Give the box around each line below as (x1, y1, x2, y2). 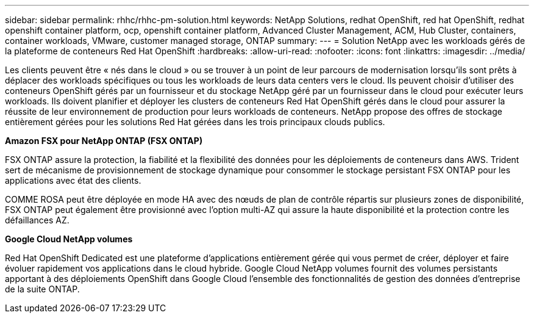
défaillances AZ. (5, 215, 69, 225)
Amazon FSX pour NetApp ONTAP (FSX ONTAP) (5, 136, 203, 146)
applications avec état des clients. (5, 175, 141, 186)
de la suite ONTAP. (5, 284, 80, 294)
